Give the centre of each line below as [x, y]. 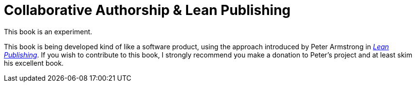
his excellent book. [34, 63]
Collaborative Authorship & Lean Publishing [147, 10]
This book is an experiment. [48, 31]
